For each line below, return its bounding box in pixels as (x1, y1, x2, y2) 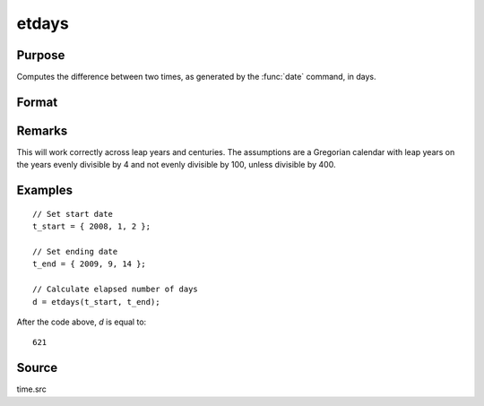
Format (16, 94, 58, 109)
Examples (16, 183, 73, 198)
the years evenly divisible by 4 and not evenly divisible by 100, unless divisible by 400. (16, 160, 336, 170)
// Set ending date (32, 246, 118, 256)
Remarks (16, 123, 68, 138)
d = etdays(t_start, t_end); (32, 297, 160, 307)
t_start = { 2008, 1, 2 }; (32, 221, 151, 232)
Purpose (16, 48, 65, 63)
